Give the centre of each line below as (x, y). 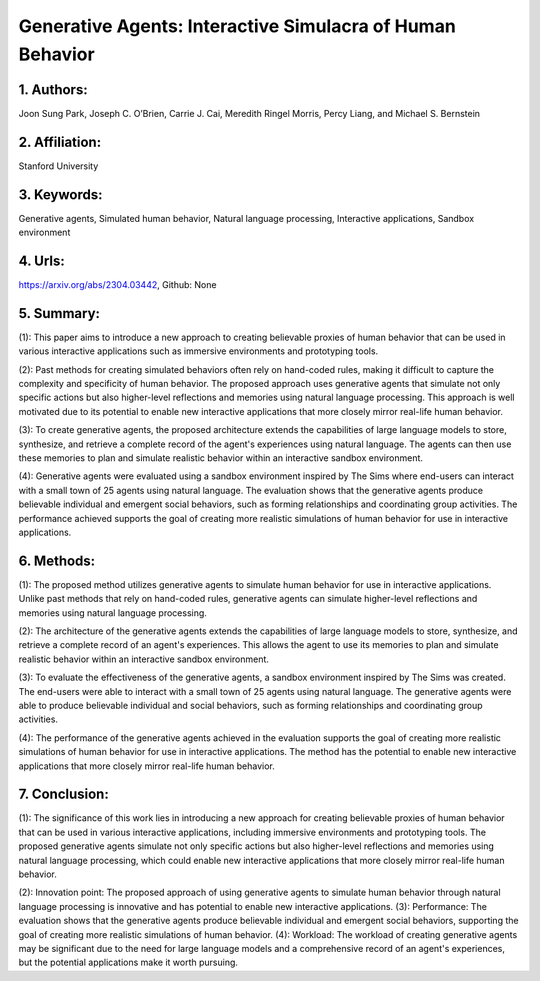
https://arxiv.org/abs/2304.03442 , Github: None (117, 284)
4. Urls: (41, 260)
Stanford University (58, 166)
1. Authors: (53, 89)
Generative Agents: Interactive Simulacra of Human (237, 26)
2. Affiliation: (60, 141)
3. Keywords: (60, 194)
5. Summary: (59, 313)
